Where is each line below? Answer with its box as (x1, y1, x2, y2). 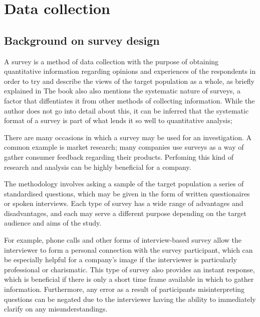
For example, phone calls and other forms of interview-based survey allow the (4, 235, 241, 245)
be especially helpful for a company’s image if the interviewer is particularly (4, 254, 237, 265)
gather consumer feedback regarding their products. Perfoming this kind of (4, 151, 234, 162)
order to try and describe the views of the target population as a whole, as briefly (4, 75, 254, 86)
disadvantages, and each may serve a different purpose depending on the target (4, 207, 246, 218)
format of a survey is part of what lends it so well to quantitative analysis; (4, 115, 232, 126)
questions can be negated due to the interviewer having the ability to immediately (4, 293, 256, 304)
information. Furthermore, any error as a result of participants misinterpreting (4, 284, 245, 294)
